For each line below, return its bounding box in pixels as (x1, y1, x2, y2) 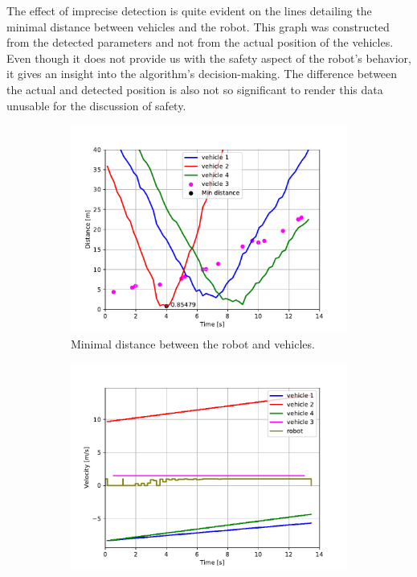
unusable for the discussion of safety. (6, 97, 186, 113)
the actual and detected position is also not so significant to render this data (6, 80, 383, 97)
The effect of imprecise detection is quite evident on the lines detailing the (6, 2, 372, 19)
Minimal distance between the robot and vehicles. (71, 335, 315, 352)
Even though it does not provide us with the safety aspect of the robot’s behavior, (6, 49, 411, 66)
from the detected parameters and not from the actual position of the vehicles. (6, 34, 394, 51)
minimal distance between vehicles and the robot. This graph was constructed (6, 18, 390, 35)
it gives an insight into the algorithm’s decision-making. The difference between (6, 65, 398, 82)
